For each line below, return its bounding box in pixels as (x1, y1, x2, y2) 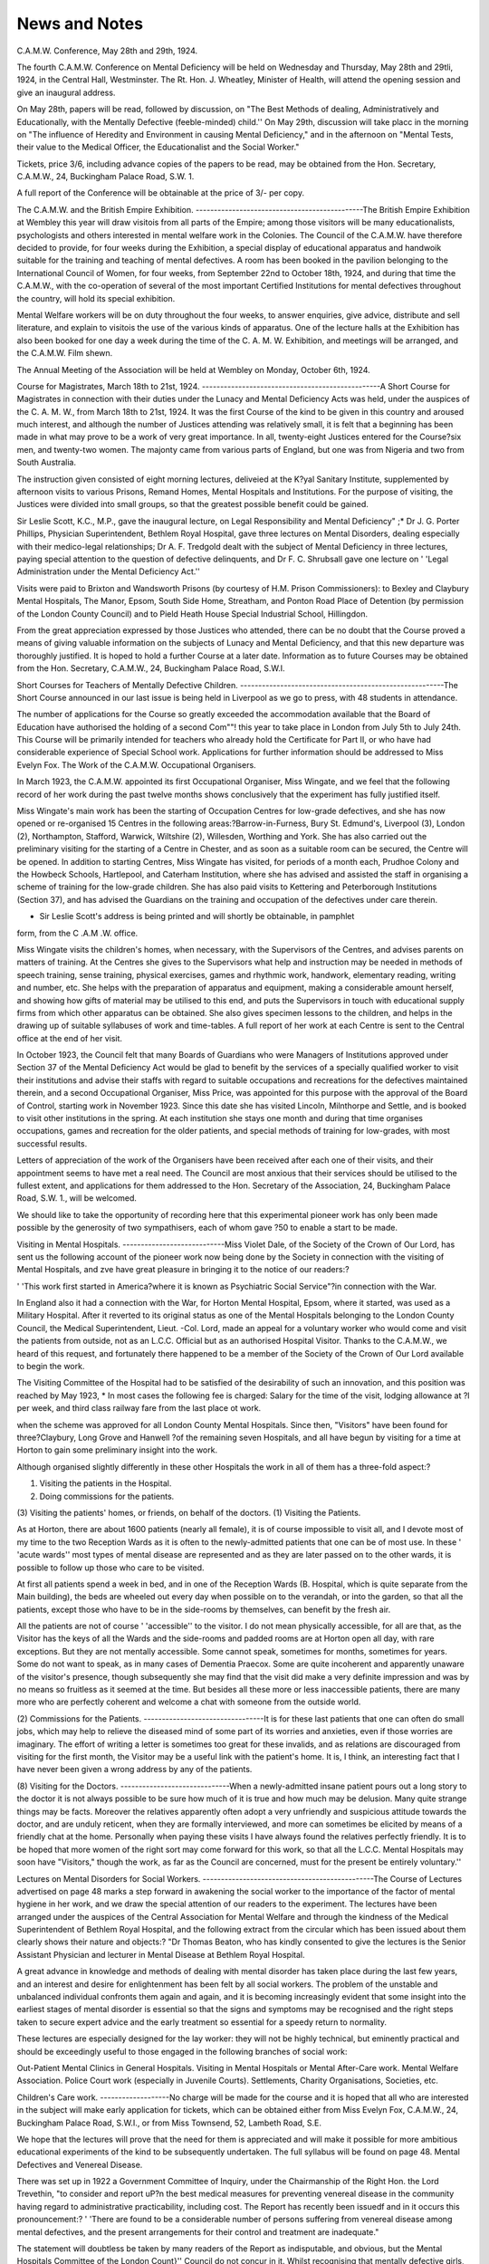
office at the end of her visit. (16, 1032, 122, 1043)
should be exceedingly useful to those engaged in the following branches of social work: (16, 2046, 348, 2057)
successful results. (16, 1137, 88, 1149)
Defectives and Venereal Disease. (16, 2159, 143, 2170)
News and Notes (16, 14, 144, 34)
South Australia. (16, 457, 77, 468)
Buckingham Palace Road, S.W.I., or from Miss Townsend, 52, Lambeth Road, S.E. (16, 2117, 321, 2128)
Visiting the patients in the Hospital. (39, 1478, 172, 1489)
